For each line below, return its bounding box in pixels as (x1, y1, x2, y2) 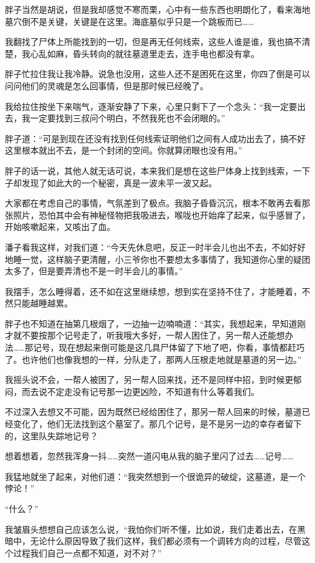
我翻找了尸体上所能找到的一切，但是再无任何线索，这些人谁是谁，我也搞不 (5, 35, 302, 48)
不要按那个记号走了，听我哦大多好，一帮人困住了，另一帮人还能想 (21, 329, 285, 342)
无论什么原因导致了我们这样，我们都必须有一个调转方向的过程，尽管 (30, 534, 302, 547)
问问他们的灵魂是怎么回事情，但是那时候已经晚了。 (5, 79, 208, 92)
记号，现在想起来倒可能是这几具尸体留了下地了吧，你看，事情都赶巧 (33, 341, 305, 354)
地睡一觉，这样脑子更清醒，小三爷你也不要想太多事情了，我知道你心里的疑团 (5, 252, 310, 265)
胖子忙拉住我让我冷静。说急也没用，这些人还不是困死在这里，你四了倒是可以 (5, 67, 310, 80)
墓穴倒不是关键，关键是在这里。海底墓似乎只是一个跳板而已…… (5, 15, 254, 27)
